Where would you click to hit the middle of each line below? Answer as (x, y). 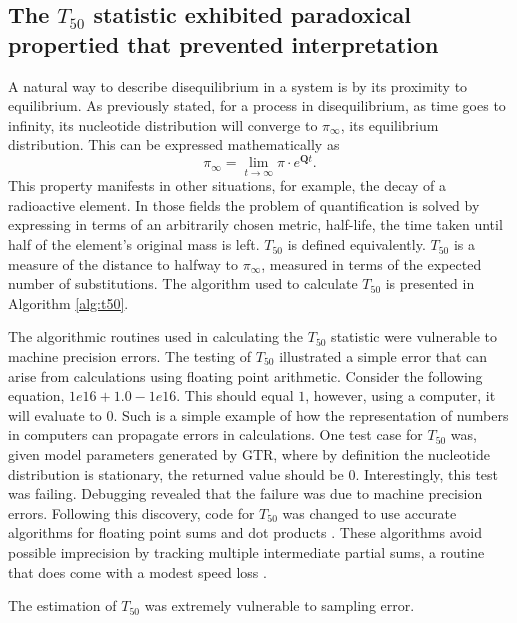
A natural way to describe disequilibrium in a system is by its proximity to (238, 85)
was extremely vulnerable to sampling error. (279, 605)
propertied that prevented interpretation (223, 43)
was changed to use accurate (369, 512)
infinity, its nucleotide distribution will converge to (163, 124)
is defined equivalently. (356, 244)
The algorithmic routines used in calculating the (156, 336)
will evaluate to (55, 414)
